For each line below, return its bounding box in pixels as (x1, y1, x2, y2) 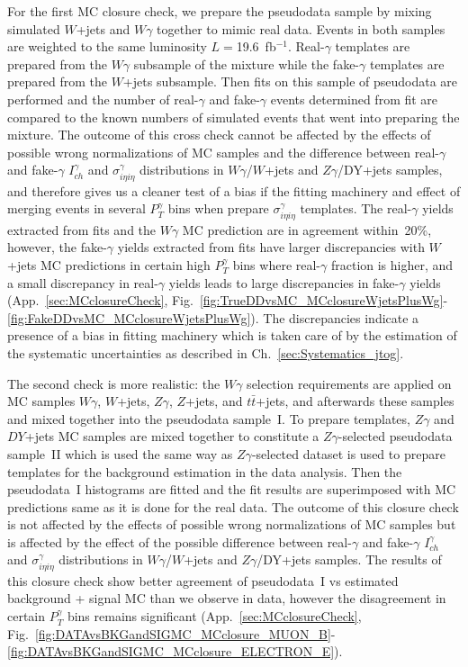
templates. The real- (300, 199, 412, 218)
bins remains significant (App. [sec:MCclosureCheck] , (67, 607, 362, 626)
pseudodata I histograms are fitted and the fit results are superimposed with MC (7, 480, 456, 499)
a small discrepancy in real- (7, 273, 158, 292)
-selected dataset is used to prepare (251, 444, 445, 463)
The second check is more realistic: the (7, 374, 220, 392)
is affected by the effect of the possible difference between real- (7, 532, 352, 551)
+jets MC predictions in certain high (7, 255, 211, 274)
